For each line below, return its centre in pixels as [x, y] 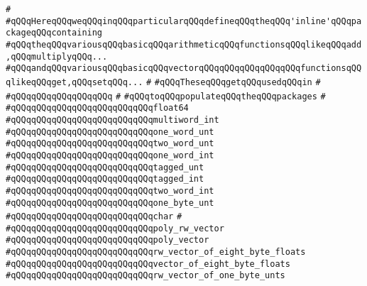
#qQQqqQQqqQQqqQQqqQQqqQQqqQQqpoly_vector [108, 240]
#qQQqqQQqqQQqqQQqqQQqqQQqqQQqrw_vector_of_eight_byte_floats [156, 252]
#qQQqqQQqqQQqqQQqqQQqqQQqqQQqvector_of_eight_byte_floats [148, 264]
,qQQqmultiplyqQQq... [57, 56]
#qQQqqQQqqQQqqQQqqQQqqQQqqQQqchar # [94, 217]
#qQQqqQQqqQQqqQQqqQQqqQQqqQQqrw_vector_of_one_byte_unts [146, 276]
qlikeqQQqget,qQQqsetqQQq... [75, 82]
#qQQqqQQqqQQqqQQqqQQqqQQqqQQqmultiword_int [113, 120]
